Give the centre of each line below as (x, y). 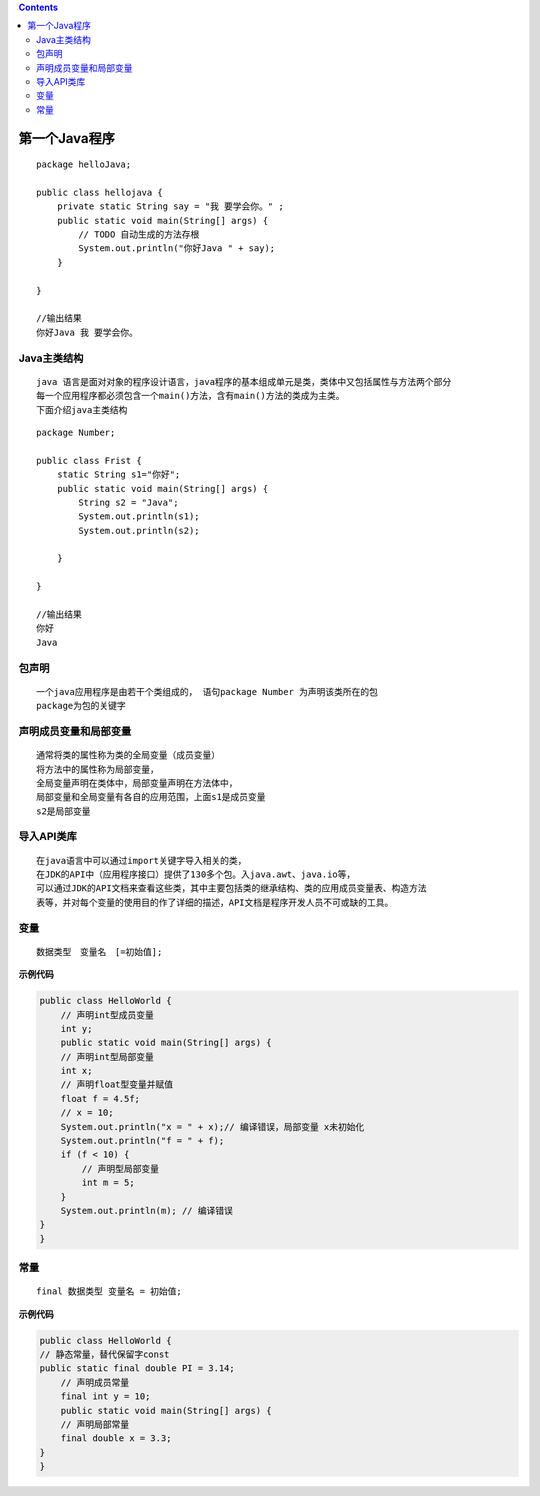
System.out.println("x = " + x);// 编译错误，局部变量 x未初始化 (212, 1126)
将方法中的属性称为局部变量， (97, 769)
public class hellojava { (100, 192)
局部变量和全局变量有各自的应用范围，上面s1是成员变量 (151, 797)
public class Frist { (89, 460)
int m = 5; (108, 1183)
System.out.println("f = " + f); (142, 1141)
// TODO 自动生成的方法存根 (139, 234)
